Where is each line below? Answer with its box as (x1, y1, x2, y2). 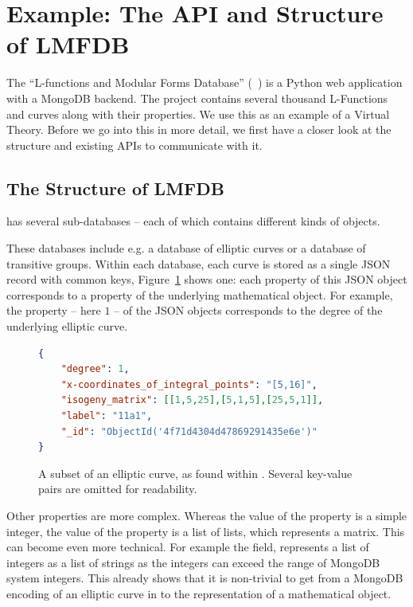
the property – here (6, 302, 101, 319)
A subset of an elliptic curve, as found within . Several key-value (38, 464, 353, 481)
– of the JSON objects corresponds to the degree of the (114, 302, 383, 319)
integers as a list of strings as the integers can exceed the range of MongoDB (6, 554, 380, 570)
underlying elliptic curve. (6, 318, 128, 335)
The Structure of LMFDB (6, 175, 224, 200)
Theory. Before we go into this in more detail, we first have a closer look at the (6, 121, 392, 138)
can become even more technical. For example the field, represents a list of (6, 538, 369, 555)
